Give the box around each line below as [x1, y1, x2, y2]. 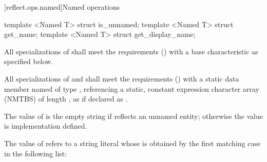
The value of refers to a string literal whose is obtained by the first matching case [4, 137, 261, 148]
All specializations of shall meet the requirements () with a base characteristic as [4, 46, 258, 56]
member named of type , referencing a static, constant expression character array [4, 83, 259, 94]
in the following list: [4, 148, 67, 158]
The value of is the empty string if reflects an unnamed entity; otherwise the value [4, 110, 263, 121]
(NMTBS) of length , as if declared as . [4, 93, 128, 104]
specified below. [4, 56, 53, 67]
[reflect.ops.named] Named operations [4, 2, 120, 12]
